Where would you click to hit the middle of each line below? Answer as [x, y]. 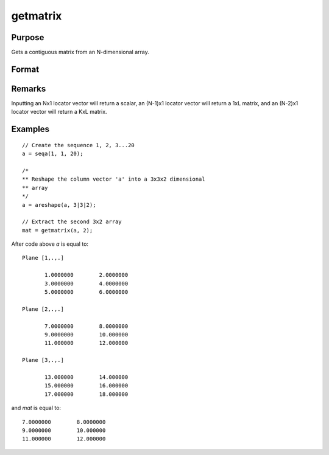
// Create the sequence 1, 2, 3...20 [79, 145]
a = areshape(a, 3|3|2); [59, 205]
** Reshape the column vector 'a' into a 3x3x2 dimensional [114, 179]
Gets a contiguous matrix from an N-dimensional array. [80, 52]
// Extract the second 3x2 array [72, 222]
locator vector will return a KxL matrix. [59, 112]
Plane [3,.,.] [43, 360]
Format [25, 69]
